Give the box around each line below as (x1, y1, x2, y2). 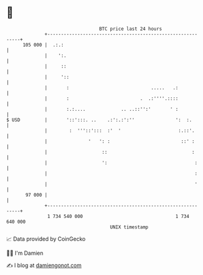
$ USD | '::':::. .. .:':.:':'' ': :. (6, 116, 192, 123)
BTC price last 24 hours (99, 26, 163, 32)
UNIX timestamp (110, 224, 149, 230)
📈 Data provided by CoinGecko (6, 235, 86, 243)
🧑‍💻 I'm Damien (6, 249, 44, 257)
